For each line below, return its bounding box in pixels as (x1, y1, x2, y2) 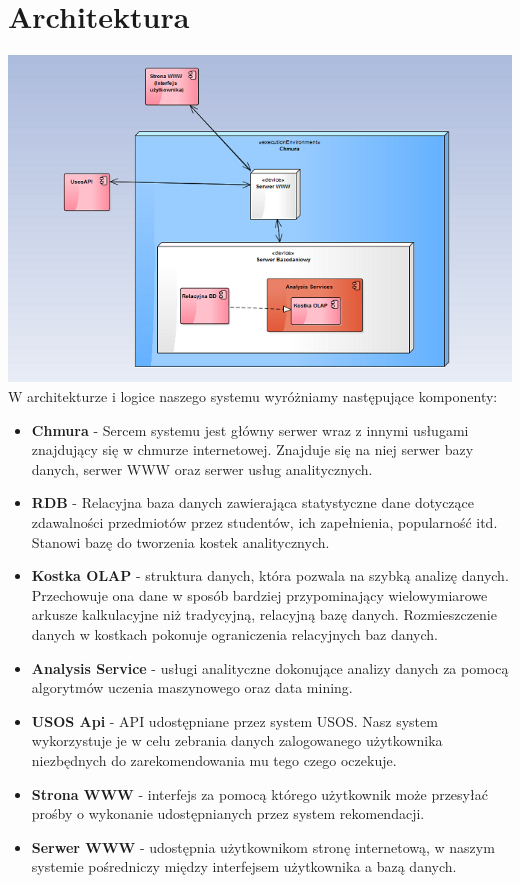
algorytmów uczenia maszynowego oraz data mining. (31, 677, 353, 698)
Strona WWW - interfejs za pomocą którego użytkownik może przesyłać (31, 783, 488, 804)
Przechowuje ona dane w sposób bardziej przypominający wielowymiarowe (31, 584, 488, 605)
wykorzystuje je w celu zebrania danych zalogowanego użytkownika (31, 730, 443, 751)
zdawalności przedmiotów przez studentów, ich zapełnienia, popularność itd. (31, 511, 498, 532)
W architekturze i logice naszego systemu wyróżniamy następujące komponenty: (8, 386, 498, 407)
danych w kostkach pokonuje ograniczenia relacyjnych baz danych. (31, 623, 438, 644)
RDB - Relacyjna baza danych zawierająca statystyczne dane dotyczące (31, 492, 475, 513)
